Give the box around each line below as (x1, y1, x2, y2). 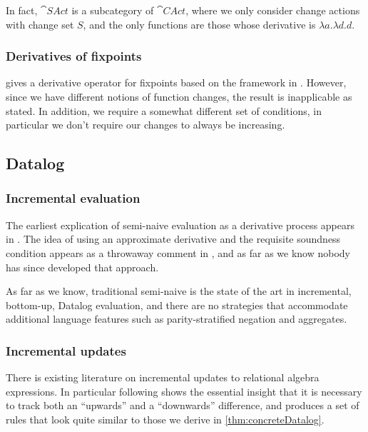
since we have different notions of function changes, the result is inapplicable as (6, 89, 352, 104)
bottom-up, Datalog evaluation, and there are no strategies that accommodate (6, 297, 348, 312)
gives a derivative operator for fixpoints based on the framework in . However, (6, 75, 347, 90)
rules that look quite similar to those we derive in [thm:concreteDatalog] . (6, 411, 324, 426)
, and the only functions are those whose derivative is (83, 16, 316, 31)
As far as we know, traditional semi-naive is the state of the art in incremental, (6, 283, 352, 298)
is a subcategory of (71, 3, 154, 17)
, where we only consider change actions (185, 3, 360, 17)
